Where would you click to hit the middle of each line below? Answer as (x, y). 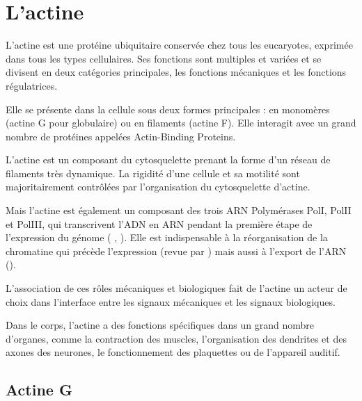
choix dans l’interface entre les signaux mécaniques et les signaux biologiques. (171, 301)
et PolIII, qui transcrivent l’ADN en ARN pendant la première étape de (159, 223)
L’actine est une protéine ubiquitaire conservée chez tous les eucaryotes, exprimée (179, 45)
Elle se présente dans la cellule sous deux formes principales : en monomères (168, 109)
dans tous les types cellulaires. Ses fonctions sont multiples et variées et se (164, 58)
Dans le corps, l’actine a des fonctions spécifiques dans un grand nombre (160, 325)
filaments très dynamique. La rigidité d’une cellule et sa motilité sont (153, 173)
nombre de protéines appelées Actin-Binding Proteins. (121, 136)
